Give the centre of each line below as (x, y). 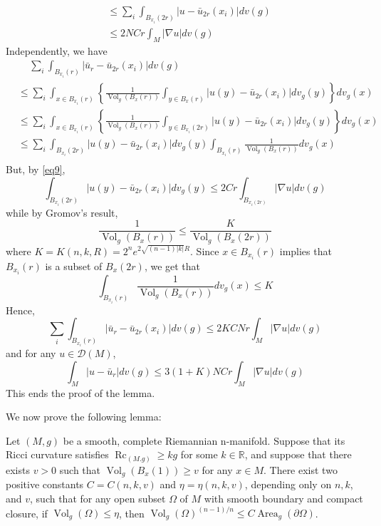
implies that (306, 251)
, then (132, 513)
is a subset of (74, 265)
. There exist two (300, 469)
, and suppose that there (298, 454)
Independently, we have (57, 50)
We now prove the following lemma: (84, 417)
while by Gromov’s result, (62, 212)
